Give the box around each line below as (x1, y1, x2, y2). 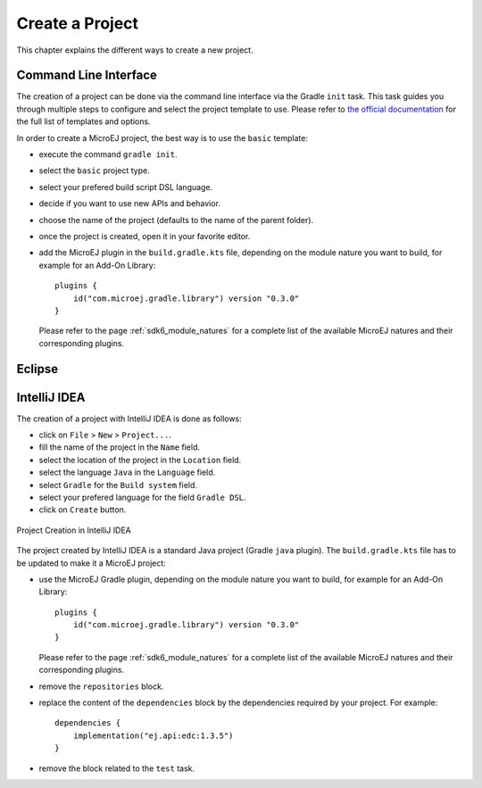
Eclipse (16, 361, 59, 377)
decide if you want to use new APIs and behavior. (38, 198, 220, 209)
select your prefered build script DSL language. (38, 181, 213, 192)
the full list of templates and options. (16, 116, 151, 127)
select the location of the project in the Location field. (38, 454, 242, 465)
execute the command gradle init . (38, 149, 178, 160)
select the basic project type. (38, 165, 151, 176)
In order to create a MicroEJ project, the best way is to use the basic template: (16, 132, 308, 143)
